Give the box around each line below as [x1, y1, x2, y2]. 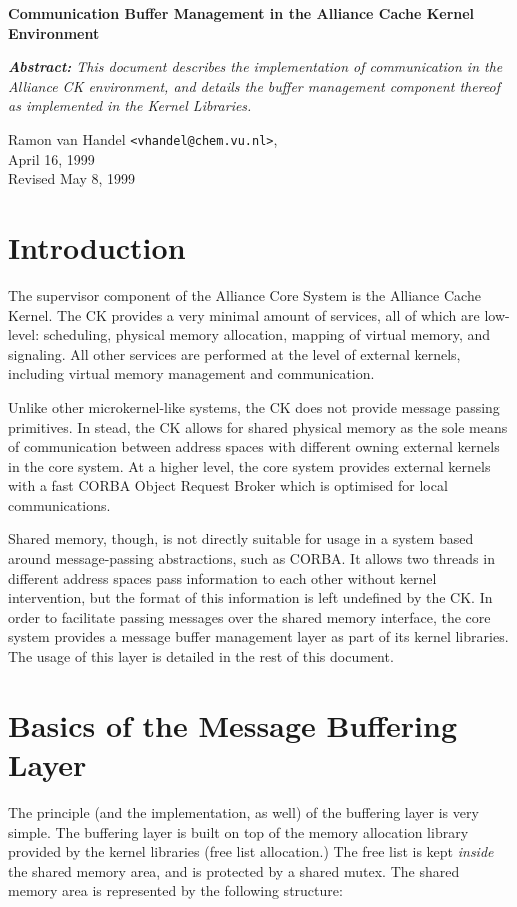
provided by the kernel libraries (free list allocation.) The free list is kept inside [8, 841, 494, 862]
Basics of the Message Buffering [8, 704, 458, 745]
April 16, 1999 [8, 148, 95, 169]
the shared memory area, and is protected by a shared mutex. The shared [8, 860, 460, 881]
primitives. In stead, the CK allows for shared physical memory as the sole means [8, 416, 508, 437]
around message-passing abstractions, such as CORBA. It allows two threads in [8, 548, 495, 569]
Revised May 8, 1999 [8, 168, 136, 189]
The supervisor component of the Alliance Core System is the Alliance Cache [8, 284, 481, 305]
